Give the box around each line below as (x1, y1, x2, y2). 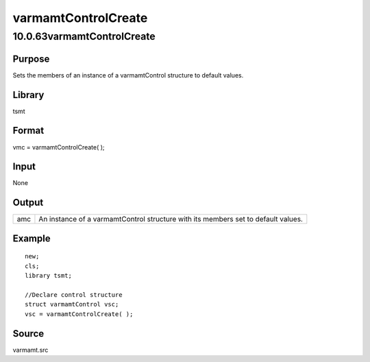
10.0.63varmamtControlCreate (12, 30, 156, 43)
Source (12, 328, 45, 339)
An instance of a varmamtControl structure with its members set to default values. (38, 215, 303, 224)
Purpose (12, 53, 50, 64)
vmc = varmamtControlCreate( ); (12, 143, 106, 151)
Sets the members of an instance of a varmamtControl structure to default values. (12, 71, 244, 79)
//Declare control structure (25, 291, 123, 298)
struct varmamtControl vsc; (25, 300, 119, 309)
